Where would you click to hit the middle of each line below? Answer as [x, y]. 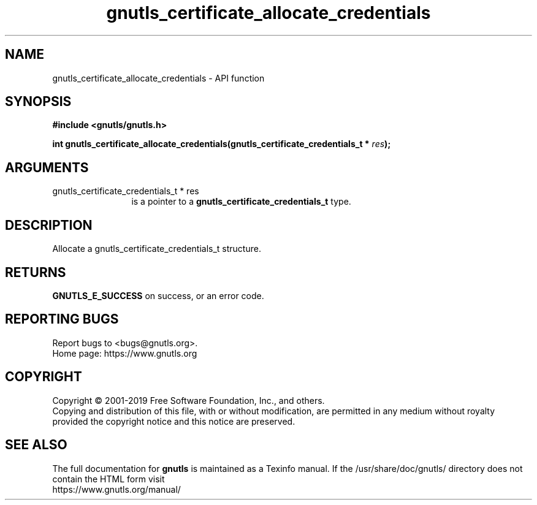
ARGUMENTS [47, 167]
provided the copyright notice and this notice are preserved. [174, 421]
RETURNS [36, 272]
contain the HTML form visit [109, 479]
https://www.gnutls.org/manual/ [116, 489]
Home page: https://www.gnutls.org [125, 353]
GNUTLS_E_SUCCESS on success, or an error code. [158, 295]
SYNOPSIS [38, 102]
